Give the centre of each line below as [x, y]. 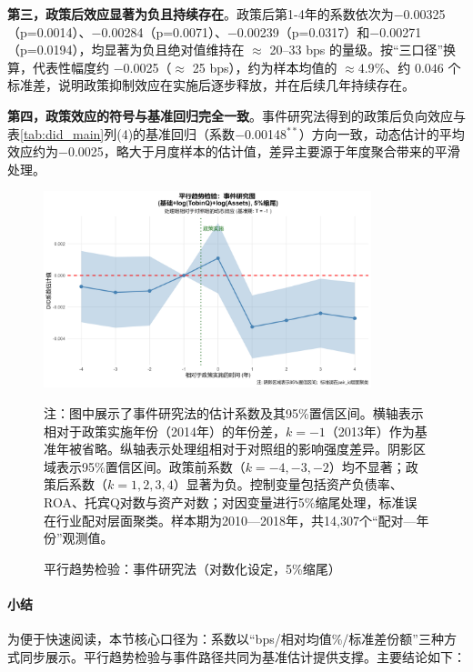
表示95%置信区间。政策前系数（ [151, 466]
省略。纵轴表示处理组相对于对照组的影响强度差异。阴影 [247, 449]
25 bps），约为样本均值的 [265, 67]
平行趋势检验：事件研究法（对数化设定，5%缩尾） [192, 568]
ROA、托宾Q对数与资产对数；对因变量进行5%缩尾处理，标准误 [231, 501]
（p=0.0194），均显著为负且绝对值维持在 [126, 50]
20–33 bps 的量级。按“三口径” [357, 50]
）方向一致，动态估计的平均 [382, 133]
